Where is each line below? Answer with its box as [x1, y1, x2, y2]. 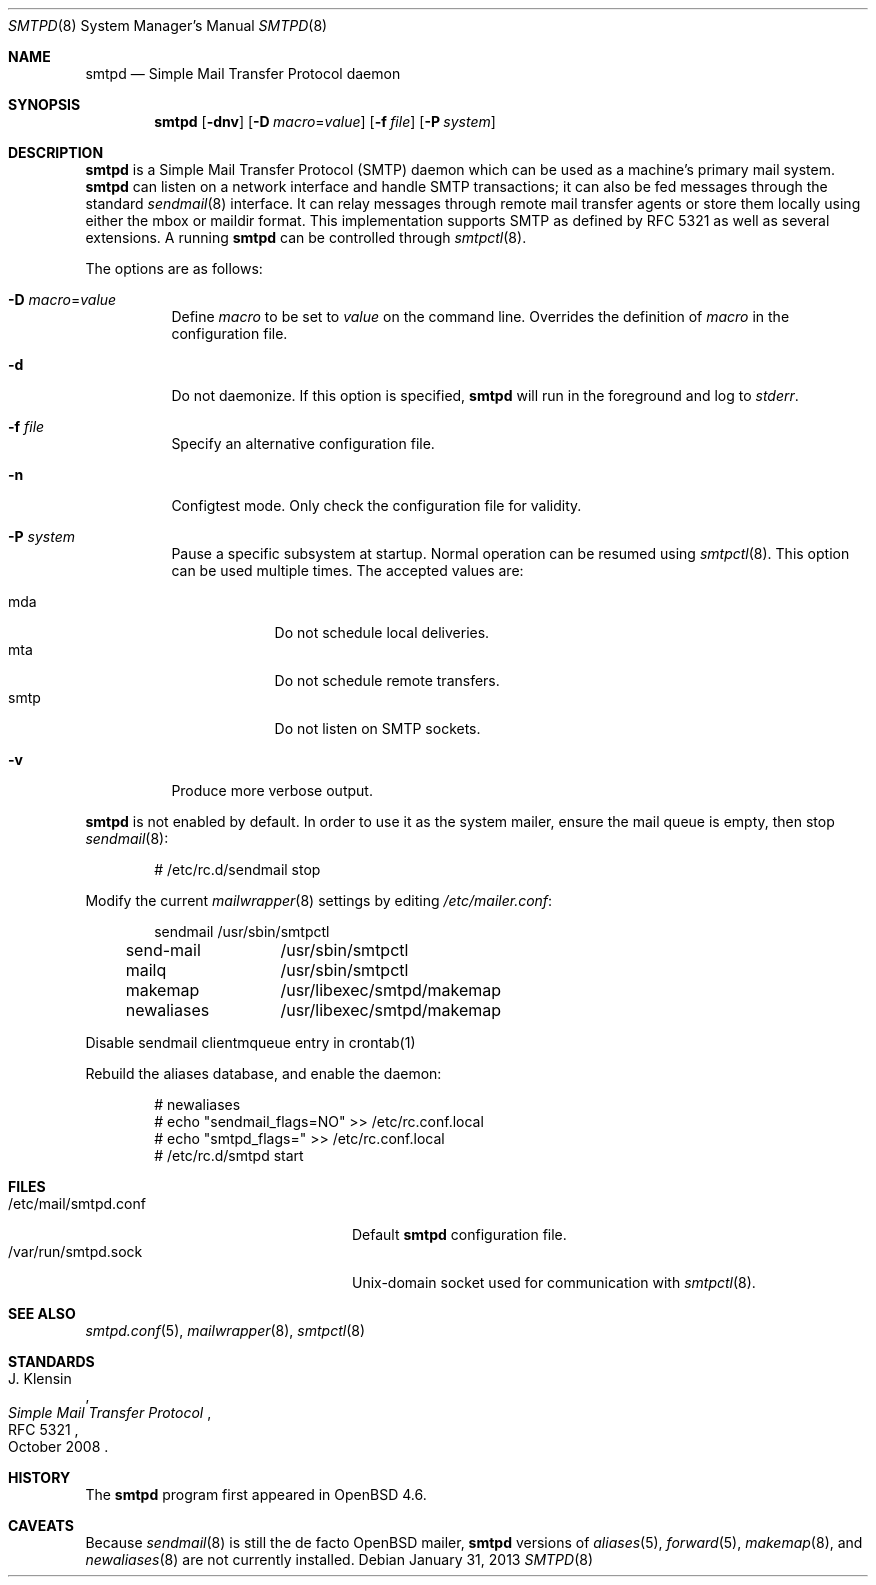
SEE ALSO [8, 1305, 76, 1322]
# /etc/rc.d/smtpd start [154, 1147, 304, 1164]
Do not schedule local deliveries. [274, 624, 490, 641]
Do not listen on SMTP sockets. [274, 720, 481, 737]
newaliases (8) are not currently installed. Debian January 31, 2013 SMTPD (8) [85, 1551, 594, 1568]
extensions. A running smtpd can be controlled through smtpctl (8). [85, 229, 527, 246]
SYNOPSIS [8, 96, 81, 113]
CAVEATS [8, 1517, 74, 1534]
